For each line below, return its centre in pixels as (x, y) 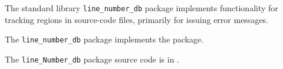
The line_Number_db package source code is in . (92, 59)
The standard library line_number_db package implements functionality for (141, 8)
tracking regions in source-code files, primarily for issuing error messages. (137, 19)
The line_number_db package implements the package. (104, 39)
